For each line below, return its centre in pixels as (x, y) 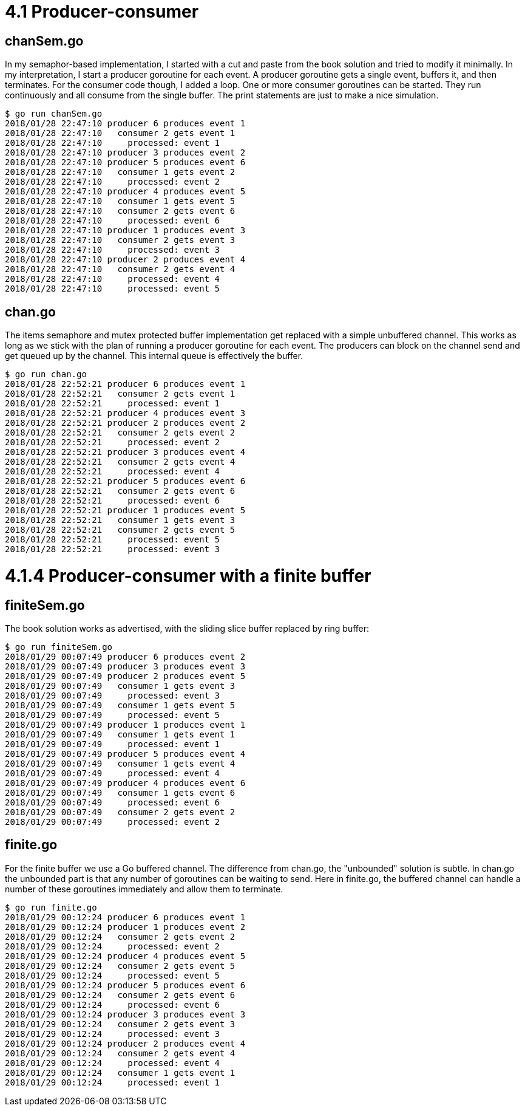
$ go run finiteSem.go (59, 647)
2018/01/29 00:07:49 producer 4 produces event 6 (125, 783)
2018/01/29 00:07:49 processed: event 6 (113, 802)
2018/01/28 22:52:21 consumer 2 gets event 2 (120, 433)
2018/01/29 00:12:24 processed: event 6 (113, 1004)
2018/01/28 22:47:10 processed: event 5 (113, 289)
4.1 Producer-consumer (102, 12)
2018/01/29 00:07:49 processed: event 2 (113, 822)
